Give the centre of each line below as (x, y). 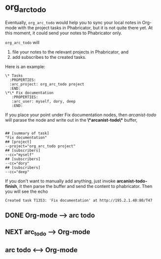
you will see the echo (27, 191)
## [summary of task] (27, 133)
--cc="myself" (20, 155)
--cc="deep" (17, 172)
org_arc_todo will (22, 42)
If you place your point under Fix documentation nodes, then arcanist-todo (81, 115)
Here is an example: (25, 66)
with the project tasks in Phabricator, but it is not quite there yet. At (85, 27)
